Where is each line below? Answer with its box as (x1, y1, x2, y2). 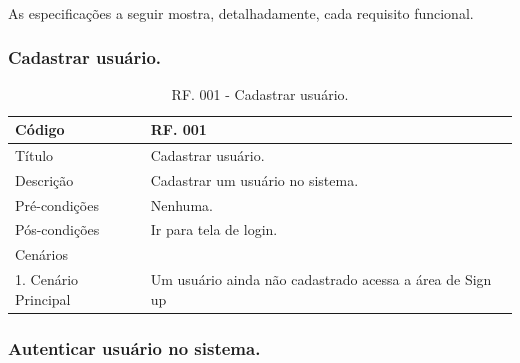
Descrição (15, 169, 74, 190)
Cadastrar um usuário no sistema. (150, 169, 359, 190)
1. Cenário (15, 269, 79, 290)
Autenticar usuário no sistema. (8, 335, 261, 360)
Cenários (15, 244, 69, 265)
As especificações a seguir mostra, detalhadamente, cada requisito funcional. (8, 2, 474, 23)
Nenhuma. (150, 194, 213, 215)
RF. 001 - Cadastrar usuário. (171, 84, 349, 105)
